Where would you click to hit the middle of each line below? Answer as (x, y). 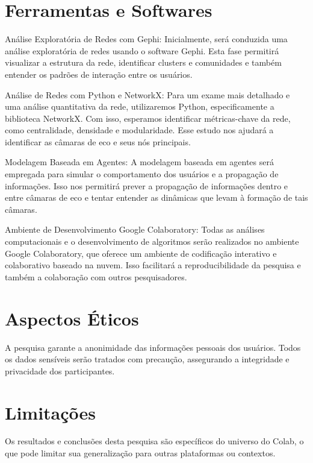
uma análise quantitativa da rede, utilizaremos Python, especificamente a (140, 106)
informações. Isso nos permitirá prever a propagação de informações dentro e (147, 185)
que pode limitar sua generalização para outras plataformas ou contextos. (140, 453)
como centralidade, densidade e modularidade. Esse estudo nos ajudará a (139, 130)
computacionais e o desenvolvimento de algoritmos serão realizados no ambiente (152, 241)
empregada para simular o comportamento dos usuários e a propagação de (142, 174)
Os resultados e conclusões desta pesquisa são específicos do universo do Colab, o (154, 441)
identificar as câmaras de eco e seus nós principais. (98, 141)
